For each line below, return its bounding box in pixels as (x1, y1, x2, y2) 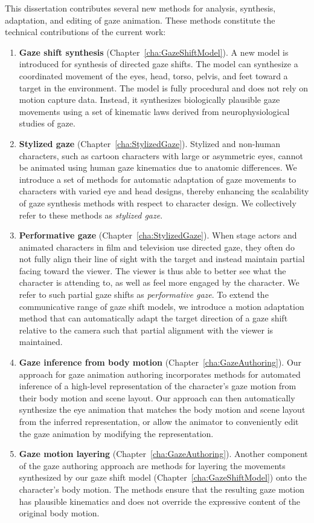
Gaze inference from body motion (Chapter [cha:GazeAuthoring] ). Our (19, 356, 302, 369)
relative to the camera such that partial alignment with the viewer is (19, 323, 274, 336)
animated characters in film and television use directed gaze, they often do (19, 240, 295, 253)
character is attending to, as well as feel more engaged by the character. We (19, 276, 300, 289)
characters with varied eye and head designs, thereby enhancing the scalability (19, 185, 309, 197)
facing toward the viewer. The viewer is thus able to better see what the (19, 264, 286, 277)
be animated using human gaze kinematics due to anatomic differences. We (19, 161, 297, 174)
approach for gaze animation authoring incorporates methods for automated (19, 367, 301, 380)
